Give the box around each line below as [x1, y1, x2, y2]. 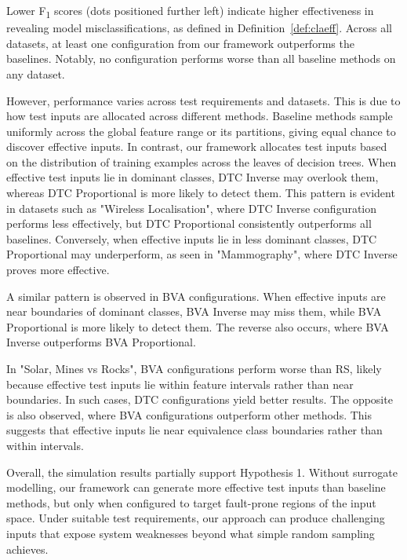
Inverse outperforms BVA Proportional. [6, 334, 196, 350]
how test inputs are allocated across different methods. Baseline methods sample [6, 108, 393, 124]
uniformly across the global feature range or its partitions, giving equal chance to [6, 123, 396, 139]
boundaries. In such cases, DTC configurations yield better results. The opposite [6, 391, 393, 408]
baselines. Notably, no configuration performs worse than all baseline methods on [6, 50, 396, 67]
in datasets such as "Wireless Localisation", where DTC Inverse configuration [6, 199, 377, 216]
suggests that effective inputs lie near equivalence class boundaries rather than [6, 422, 383, 438]
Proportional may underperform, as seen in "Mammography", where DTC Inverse [6, 246, 398, 262]
